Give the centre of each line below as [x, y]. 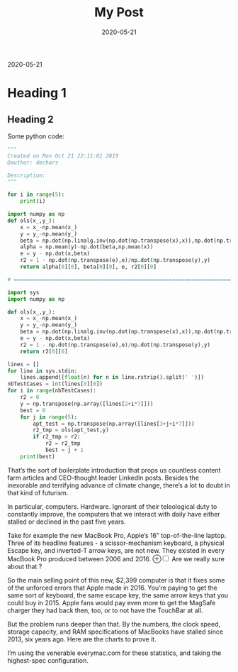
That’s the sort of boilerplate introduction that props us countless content [114, 470]
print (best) [38, 456]
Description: [27, 175]
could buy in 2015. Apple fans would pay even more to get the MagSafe [112, 602]
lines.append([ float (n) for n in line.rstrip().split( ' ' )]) [112, 378]
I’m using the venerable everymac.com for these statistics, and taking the [114, 653]
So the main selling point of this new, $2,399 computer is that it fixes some [116, 580]
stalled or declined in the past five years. [67, 522]
